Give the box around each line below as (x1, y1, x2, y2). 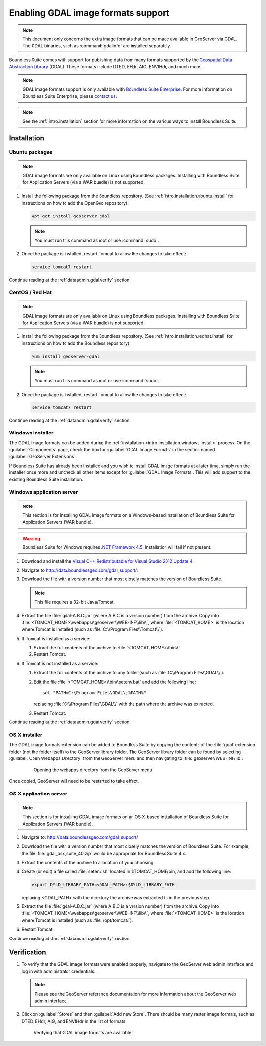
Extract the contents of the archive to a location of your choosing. (21, 860, 155, 866)
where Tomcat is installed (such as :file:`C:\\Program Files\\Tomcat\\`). (21, 626, 164, 632)
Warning (22, 535, 40, 541)
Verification (9, 948, 46, 957)
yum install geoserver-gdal (32, 353, 100, 359)
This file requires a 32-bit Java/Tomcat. (34, 599, 115, 605)
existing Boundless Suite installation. (9, 476, 84, 482)
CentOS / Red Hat (9, 289, 52, 296)
